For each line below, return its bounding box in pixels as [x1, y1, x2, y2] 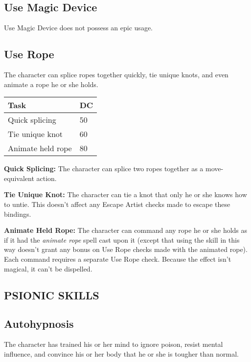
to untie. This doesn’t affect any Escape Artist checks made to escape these [4, 199, 230, 209]
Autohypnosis [4, 316, 74, 331]
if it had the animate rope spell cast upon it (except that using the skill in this [4, 234, 240, 245]
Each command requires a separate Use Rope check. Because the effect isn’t [4, 253, 231, 264]
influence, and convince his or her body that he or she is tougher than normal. [4, 348, 239, 359]
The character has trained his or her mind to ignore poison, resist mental [4, 339, 223, 349]
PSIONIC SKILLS [4, 287, 99, 302]
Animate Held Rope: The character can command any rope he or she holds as [4, 225, 248, 235]
